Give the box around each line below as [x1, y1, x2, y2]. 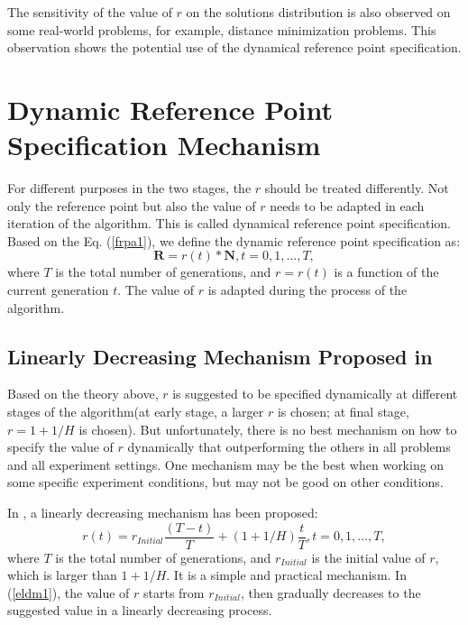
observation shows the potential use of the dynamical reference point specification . [7, 38, 462, 57]
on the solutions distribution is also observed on [186, 3, 451, 21]
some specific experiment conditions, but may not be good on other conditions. [7, 473, 444, 492]
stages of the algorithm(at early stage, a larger [7, 402, 264, 421]
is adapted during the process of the [207, 280, 408, 299]
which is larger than [7, 565, 117, 584]
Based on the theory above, [7, 384, 159, 403]
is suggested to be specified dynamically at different [172, 384, 458, 403]
